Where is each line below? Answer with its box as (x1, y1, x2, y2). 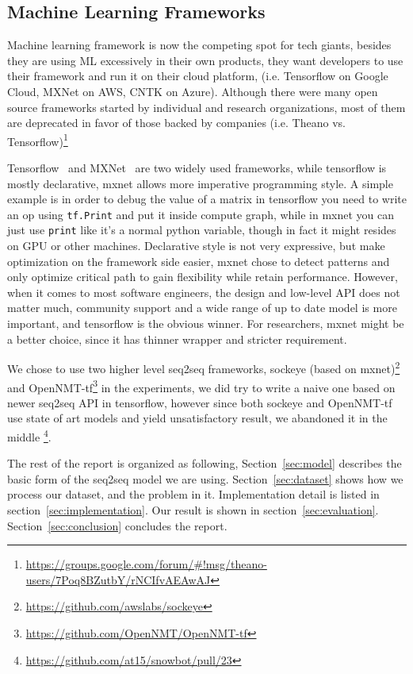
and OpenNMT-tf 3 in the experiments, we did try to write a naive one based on (7, 376, 396, 395)
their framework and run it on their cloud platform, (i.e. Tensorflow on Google (7, 67, 388, 84)
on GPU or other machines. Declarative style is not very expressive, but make (7, 237, 385, 254)
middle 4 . (7, 426, 52, 445)
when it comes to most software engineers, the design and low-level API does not (7, 283, 400, 300)
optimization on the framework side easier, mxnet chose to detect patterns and (7, 252, 390, 269)
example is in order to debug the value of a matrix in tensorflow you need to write (7, 191, 407, 207)
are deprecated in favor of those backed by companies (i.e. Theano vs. (7, 114, 346, 131)
